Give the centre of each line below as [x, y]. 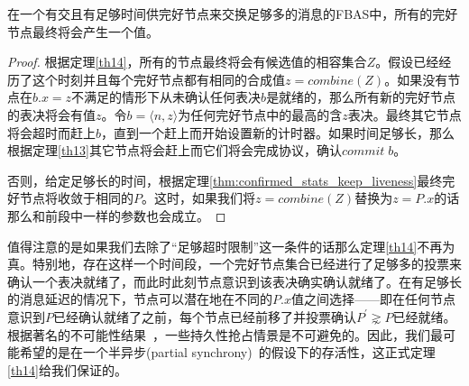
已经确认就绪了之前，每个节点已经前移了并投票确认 [205, 316]
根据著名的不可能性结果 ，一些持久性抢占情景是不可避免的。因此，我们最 [225, 334]
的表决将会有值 [51, 114]
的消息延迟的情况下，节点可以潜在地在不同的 [140, 299]
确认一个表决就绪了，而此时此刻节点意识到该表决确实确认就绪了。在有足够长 [234, 281]
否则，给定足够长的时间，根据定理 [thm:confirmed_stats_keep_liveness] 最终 [225, 180]
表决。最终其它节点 [405, 114]
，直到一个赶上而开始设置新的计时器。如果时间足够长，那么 [278, 132]
